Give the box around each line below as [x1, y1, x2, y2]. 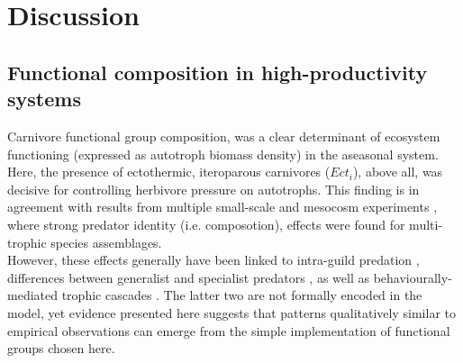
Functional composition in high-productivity [7, 58, 428, 86]
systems [7, 85, 81, 113]
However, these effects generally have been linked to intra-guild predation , [7, 250, 420, 269]
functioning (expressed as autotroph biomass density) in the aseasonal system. [7, 144, 439, 163]
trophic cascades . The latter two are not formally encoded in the [61, 286, 422, 304]
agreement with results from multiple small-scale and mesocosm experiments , [7, 197, 438, 216]
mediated [7, 286, 58, 304]
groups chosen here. [7, 339, 115, 358]
